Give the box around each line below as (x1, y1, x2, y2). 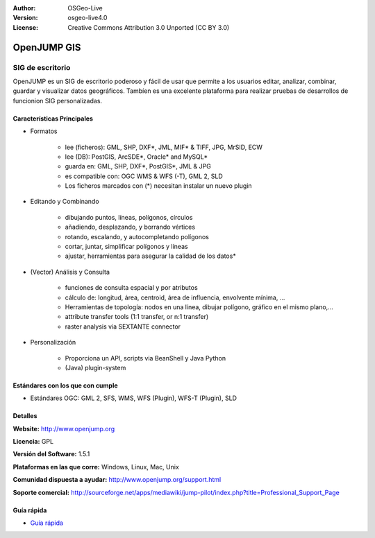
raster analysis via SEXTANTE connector (65, 322, 181, 331)
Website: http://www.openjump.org (12, 424, 115, 433)
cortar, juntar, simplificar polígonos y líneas (65, 243, 188, 251)
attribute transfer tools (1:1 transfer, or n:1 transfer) (65, 313, 209, 321)
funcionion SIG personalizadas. (12, 96, 103, 105)
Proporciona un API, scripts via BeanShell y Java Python (65, 354, 226, 362)
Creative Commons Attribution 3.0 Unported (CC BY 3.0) (67, 23, 230, 31)
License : (12, 23, 38, 31)
